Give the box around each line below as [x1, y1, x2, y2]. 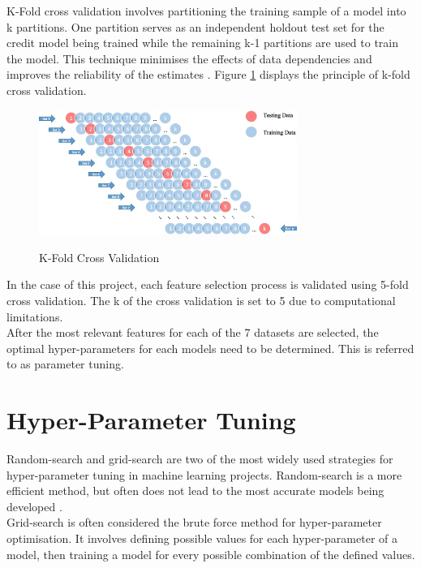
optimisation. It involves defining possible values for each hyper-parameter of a [6, 530, 397, 547]
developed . [6, 497, 62, 514]
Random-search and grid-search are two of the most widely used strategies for [6, 450, 393, 467]
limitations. [6, 308, 63, 325]
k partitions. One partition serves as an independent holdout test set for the [6, 18, 384, 35]
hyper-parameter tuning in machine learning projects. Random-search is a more [6, 466, 402, 483]
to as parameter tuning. [6, 355, 124, 372]
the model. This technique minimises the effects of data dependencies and [6, 49, 372, 67]
